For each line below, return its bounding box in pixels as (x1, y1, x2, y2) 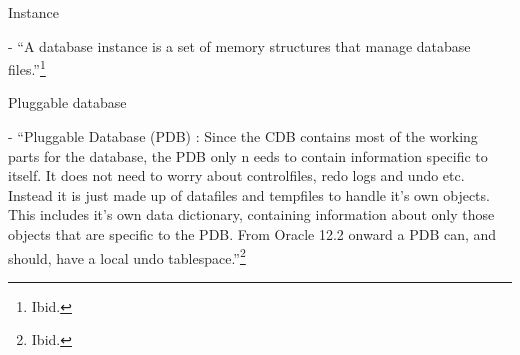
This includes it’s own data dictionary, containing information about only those (8, 204, 495, 225)
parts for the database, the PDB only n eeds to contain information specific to (8, 145, 488, 166)
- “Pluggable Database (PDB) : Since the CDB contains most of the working (8, 126, 478, 147)
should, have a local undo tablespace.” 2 (8, 244, 246, 268)
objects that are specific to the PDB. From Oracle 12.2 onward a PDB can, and (8, 224, 497, 244)
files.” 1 (8, 56, 46, 79)
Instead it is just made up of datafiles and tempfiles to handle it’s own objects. (8, 184, 490, 205)
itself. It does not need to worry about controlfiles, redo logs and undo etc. (8, 165, 465, 186)
